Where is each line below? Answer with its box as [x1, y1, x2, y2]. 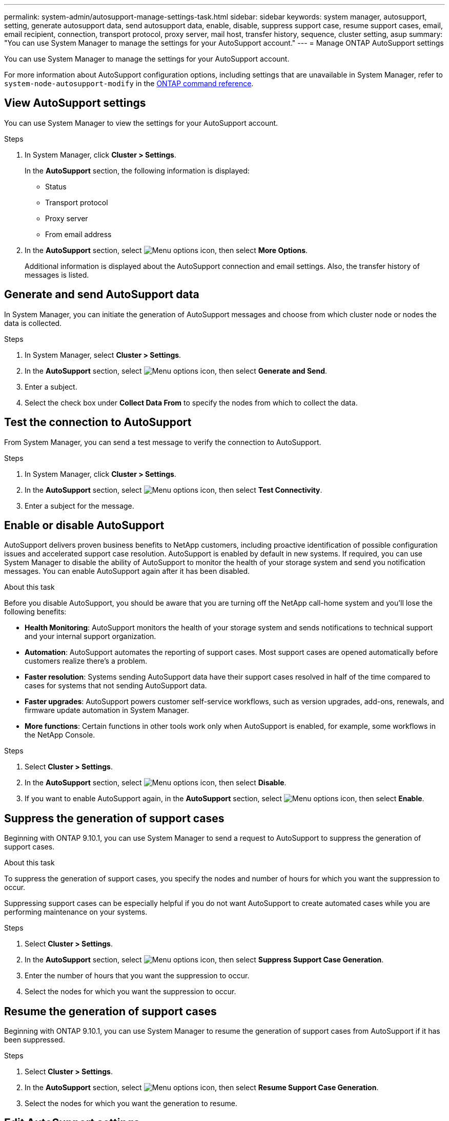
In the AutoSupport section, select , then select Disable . [25, 778, 287, 787]
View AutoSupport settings [4, 96, 146, 110]
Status [45, 182, 67, 191]
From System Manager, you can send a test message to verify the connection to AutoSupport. [4, 437, 321, 447]
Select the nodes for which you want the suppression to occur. [25, 987, 236, 996]
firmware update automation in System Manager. [25, 706, 189, 715]
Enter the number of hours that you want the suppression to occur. [25, 971, 250, 980]
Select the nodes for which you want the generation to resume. [25, 1099, 237, 1108]
